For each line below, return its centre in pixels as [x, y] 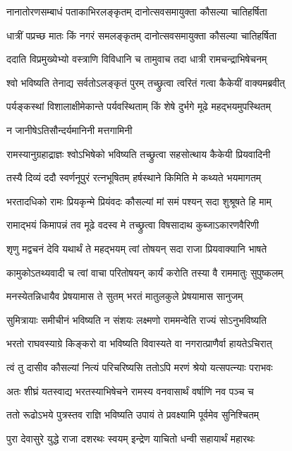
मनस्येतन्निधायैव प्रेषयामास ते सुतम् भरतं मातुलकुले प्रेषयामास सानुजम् [125, 296]
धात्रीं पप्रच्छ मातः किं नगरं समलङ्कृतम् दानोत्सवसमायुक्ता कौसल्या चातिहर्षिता [142, 35]
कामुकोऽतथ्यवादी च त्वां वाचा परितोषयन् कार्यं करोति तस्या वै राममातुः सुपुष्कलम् [145, 272]
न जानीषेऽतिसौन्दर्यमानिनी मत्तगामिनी [69, 130]
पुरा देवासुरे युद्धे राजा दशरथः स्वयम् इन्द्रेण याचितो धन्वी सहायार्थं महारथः [131, 438]
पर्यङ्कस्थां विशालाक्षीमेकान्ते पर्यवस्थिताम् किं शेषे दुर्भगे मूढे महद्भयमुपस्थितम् [139, 106]
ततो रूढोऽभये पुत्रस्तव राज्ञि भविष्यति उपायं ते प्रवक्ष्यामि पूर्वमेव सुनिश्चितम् [133, 415]
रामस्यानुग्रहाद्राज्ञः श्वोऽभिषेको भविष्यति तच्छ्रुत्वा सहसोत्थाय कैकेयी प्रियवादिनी [139, 154]
